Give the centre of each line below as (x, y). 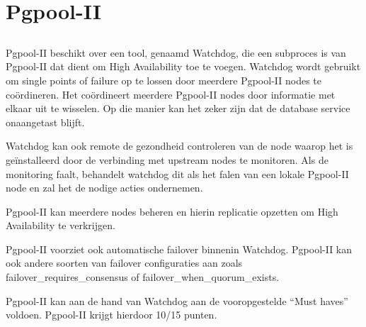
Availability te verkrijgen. (61, 225)
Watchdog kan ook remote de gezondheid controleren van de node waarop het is (179, 146)
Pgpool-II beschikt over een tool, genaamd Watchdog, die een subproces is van (176, 52)
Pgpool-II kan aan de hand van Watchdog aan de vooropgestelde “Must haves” (177, 300)
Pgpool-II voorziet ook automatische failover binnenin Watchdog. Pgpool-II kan (179, 249)
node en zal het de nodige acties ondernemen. (104, 188)
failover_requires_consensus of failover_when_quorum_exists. (143, 277)
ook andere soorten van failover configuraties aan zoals (124, 263)
